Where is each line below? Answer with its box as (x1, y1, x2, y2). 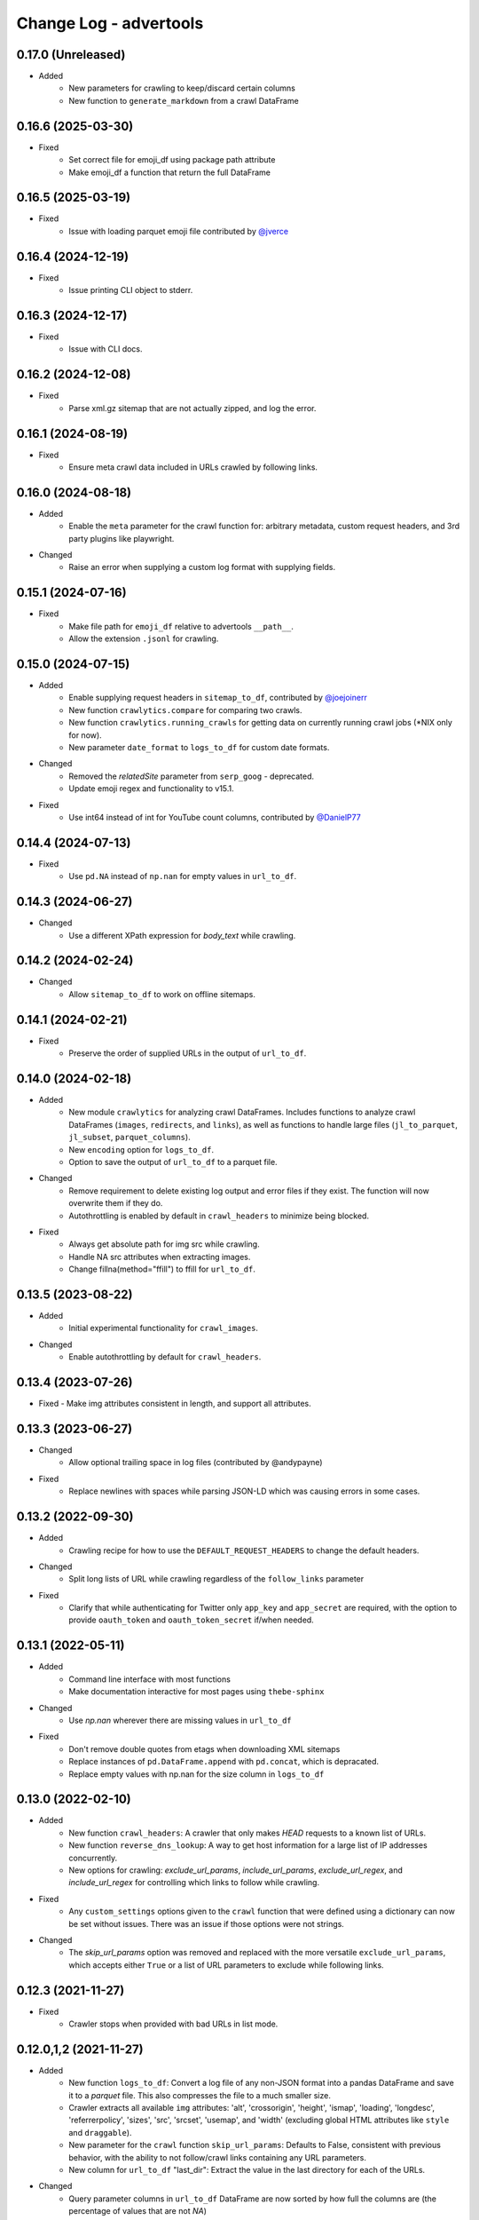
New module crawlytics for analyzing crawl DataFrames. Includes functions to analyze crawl (68, 1106, 416, 1118)
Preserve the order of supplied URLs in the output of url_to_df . (68, 1048, 307, 1058)
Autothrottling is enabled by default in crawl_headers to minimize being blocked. (68, 1210, 370, 1221)
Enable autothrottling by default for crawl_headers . (68, 1352, 262, 1362)
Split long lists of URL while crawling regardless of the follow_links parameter (68, 1574, 365, 1584)
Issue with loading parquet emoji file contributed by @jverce (68, 226, 288, 236)
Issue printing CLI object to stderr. (68, 285, 193, 296)
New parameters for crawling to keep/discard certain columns (68, 83, 296, 93)
